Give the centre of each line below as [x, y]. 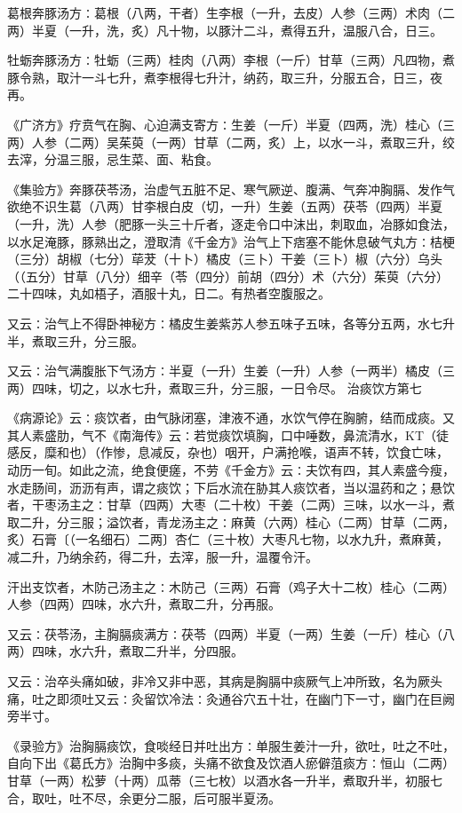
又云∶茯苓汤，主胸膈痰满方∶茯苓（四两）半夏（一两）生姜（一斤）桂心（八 [231, 633]
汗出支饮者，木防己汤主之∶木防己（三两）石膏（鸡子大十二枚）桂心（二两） [231, 586]
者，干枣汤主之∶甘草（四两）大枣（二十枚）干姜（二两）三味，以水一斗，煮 [231, 505]
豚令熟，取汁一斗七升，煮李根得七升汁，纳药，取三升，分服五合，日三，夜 [225, 77]
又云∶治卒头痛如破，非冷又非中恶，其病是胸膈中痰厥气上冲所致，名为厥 [219, 681]
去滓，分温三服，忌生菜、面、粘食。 [113, 159]
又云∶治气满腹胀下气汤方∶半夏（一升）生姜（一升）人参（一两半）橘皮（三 [231, 371]
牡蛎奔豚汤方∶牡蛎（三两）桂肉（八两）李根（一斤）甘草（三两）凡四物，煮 [231, 60]
